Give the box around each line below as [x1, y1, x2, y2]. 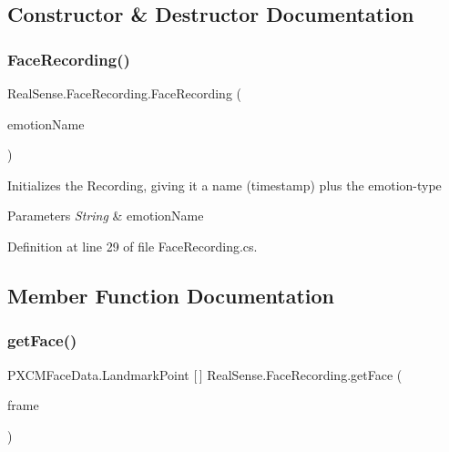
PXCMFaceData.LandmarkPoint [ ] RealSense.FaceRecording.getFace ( [7, 365, 403, 384]
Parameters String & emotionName [7, 206, 204, 225]
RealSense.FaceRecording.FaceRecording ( [7, 84, 242, 102]
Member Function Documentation [7, 281, 335, 309]
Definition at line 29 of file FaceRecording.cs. [7, 236, 258, 255]
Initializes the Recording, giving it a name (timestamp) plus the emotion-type [7, 175, 442, 194]
